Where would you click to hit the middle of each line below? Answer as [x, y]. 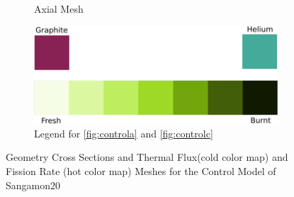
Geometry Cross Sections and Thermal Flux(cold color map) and [147, 157]
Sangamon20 [33, 185]
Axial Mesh [59, 9]
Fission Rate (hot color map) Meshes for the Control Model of [141, 170]
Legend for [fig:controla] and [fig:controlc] [124, 133]
